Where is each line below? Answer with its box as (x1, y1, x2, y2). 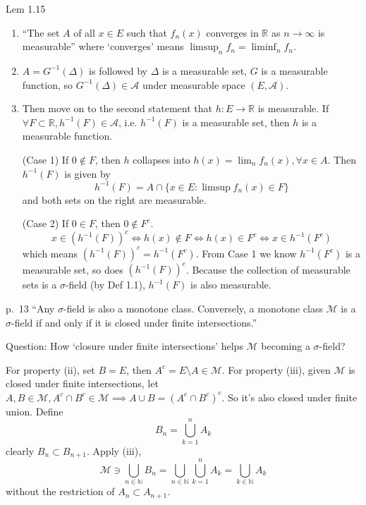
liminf (251, 42, 276, 53)
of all (73, 25, 95, 39)
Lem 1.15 (6, 1, 46, 16)
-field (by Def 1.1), (65, 277, 145, 292)
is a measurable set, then (182, 114, 290, 129)
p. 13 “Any (6, 300, 55, 315)
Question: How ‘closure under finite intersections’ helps (6, 339, 243, 353)
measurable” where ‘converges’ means (22, 39, 184, 54)
